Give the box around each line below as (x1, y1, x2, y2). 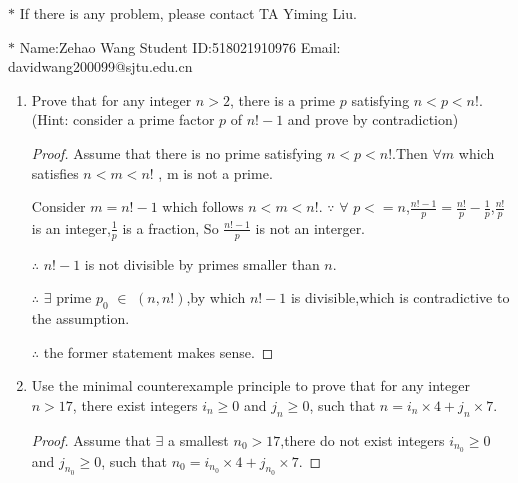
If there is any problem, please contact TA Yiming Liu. (19, 3, 357, 23)
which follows (162, 196, 244, 217)
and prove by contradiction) (287, 109, 459, 130)
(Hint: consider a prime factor (31, 109, 215, 130)
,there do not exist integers (280, 429, 445, 450)
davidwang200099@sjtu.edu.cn (8, 56, 193, 77)
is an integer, (31, 217, 111, 238)
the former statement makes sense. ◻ (43, 341, 274, 362)
